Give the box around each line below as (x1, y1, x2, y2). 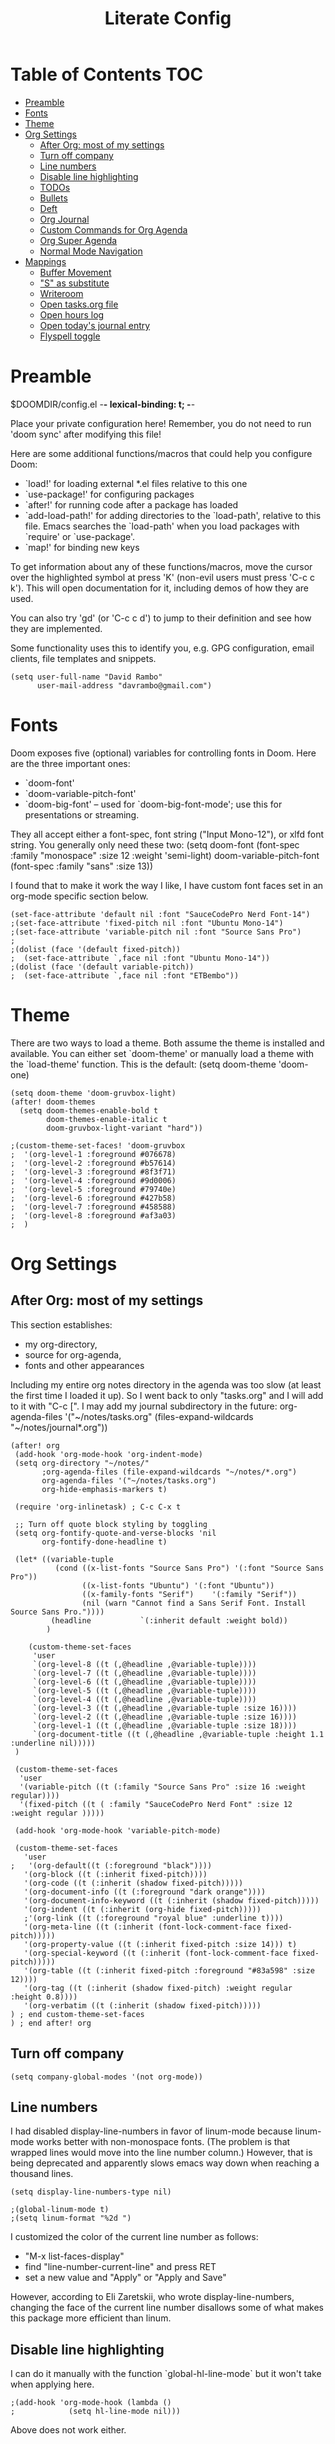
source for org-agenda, (24, 1348, 122, 1361)
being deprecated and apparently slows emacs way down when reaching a (10, 2157, 320, 2169)
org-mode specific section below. (10, 890, 149, 902)
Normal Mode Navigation (39, 245, 143, 257)
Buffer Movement (39, 266, 112, 278)
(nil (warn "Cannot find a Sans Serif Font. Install (81, 1598, 307, 1608)
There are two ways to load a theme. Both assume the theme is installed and (10, 1037, 325, 1049)
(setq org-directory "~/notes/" (14, 1458, 150, 1468)
